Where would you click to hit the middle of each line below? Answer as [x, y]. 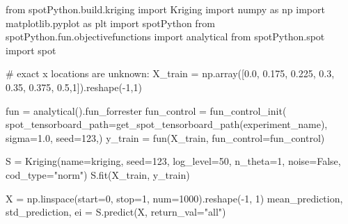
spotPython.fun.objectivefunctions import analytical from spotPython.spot [165, 37]
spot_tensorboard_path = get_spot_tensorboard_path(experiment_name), [167, 124]
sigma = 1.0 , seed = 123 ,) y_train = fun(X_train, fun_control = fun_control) [165, 137]
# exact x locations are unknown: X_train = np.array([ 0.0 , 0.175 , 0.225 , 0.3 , [170, 73]
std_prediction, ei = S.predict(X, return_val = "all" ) [116, 212]
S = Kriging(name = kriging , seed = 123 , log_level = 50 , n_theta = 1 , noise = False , [173, 161]
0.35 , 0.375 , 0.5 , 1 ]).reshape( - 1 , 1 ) [74, 87]
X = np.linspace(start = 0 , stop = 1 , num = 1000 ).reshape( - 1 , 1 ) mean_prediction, [174, 198]
